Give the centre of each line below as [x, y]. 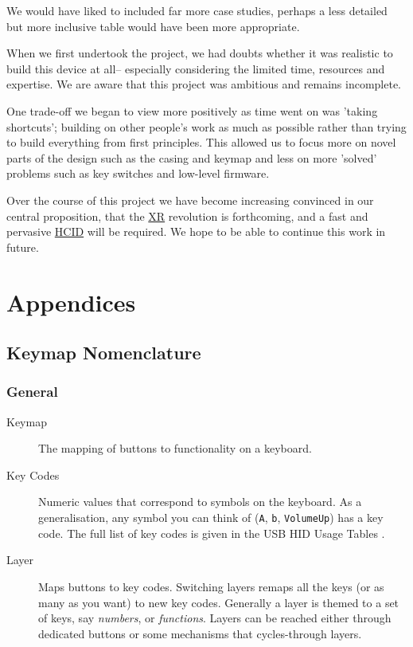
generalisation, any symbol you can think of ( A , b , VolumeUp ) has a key [211, 518]
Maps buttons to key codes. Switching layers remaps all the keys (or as [211, 586]
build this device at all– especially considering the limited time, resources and [196, 68]
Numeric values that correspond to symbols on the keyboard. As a [200, 502]
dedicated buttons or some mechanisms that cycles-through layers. [200, 633]
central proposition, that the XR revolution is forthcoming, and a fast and [187, 216]
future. [23, 247]
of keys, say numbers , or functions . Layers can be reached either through [215, 618]
